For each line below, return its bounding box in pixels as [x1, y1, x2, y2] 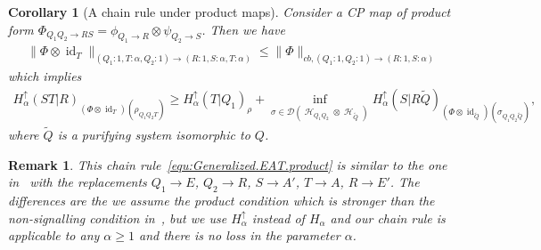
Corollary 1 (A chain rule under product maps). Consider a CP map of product [8, 3, 451, 20]
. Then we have [201, 20, 285, 38]
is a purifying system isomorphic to [57, 125, 250, 143]
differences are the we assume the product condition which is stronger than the [8, 190, 435, 209]
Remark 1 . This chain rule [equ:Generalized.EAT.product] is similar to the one [8, 155, 447, 173]
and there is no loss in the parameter [138, 226, 340, 245]
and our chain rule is [330, 208, 446, 227]
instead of [251, 208, 305, 227]
